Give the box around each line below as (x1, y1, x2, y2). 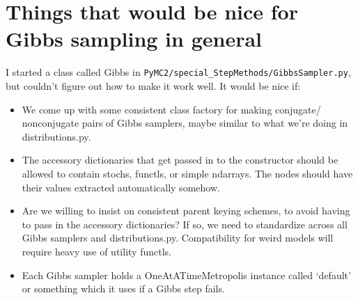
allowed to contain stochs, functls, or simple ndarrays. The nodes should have (22, 166, 353, 180)
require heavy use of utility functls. (22, 244, 171, 258)
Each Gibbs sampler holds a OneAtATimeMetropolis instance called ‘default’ (22, 267, 351, 282)
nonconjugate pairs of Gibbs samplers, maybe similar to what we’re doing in (22, 116, 348, 130)
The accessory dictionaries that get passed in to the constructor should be (22, 152, 338, 167)
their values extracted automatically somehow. (22, 180, 220, 194)
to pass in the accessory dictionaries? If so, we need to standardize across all (22, 216, 348, 231)
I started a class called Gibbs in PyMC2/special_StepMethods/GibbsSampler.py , (6, 65, 351, 79)
